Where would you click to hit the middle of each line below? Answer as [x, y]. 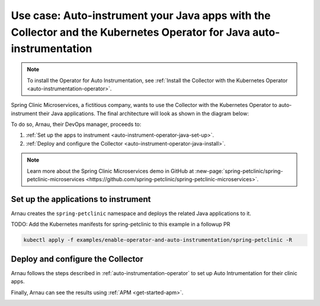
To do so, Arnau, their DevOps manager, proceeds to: [76, 124]
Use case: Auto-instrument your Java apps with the [141, 15]
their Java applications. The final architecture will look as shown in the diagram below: [144, 113]
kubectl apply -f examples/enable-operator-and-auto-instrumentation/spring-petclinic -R [158, 240]
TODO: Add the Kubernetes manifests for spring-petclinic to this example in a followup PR [121, 224]
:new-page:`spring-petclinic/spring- [239, 171]
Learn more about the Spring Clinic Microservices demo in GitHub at [111, 171]
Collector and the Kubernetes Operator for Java [131, 32]
